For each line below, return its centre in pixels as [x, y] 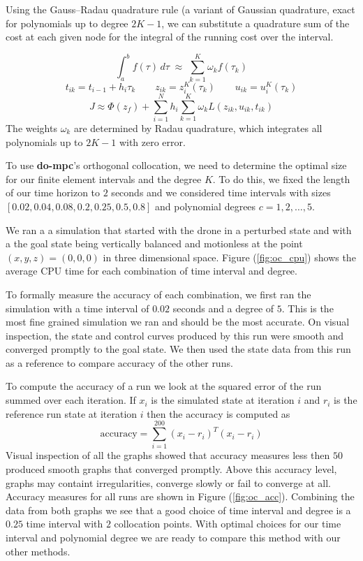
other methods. [38, 551]
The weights [31, 127]
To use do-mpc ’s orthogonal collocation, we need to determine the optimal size [176, 165]
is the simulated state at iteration [223, 400]
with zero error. [152, 141]
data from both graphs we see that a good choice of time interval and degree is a [178, 510]
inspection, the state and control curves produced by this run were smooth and [175, 335]
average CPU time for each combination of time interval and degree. [151, 271]
